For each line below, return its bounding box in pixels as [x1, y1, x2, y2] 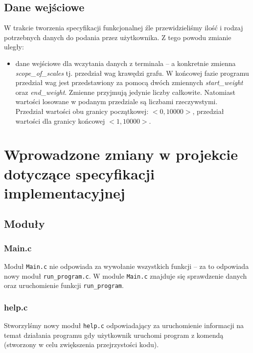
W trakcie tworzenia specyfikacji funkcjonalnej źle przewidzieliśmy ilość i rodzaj [4, 22, 243, 33]
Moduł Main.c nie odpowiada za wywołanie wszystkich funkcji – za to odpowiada [4, 261, 249, 271]
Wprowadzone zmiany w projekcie [4, 144, 238, 164]
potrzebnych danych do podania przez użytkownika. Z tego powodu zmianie [4, 32, 231, 42]
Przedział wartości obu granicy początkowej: [15, 106, 149, 116]
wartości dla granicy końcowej [15, 115, 105, 126]
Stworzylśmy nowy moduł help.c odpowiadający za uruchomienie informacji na [4, 320, 244, 331]
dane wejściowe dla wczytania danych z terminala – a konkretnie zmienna [15, 58, 236, 68]
